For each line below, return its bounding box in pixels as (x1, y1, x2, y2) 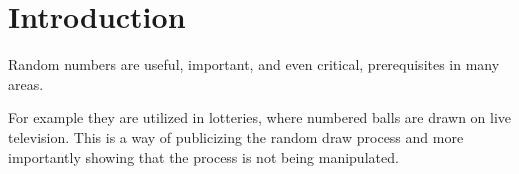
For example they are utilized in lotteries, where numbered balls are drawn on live (8, 107, 512, 128)
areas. (8, 73, 44, 94)
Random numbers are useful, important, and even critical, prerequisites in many (8, 54, 500, 75)
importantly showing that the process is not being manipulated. (8, 146, 399, 167)
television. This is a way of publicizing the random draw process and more (8, 126, 464, 147)
